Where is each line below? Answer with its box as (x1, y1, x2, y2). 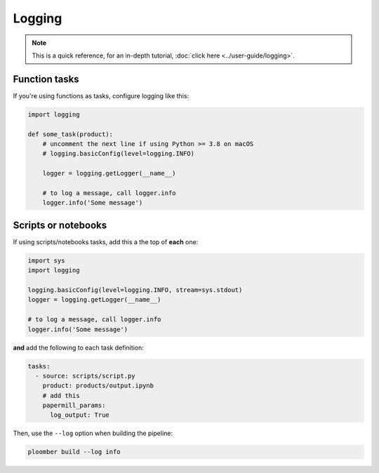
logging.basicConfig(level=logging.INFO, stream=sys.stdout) (27, 286, 243, 294)
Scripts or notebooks (13, 219, 107, 231)
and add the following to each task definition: (13, 343, 144, 352)
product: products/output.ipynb (42, 382, 154, 389)
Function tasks (13, 73, 80, 85)
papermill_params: (42, 401, 106, 410)
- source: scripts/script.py (35, 372, 136, 380)
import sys (27, 256, 65, 265)
